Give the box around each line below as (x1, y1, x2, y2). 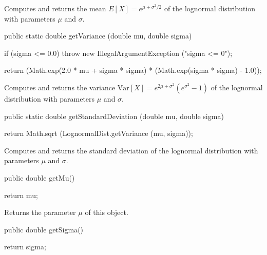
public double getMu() (4, 172, 75, 183)
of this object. (85, 207, 128, 218)
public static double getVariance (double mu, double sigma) (4, 30, 192, 41)
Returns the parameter (4, 207, 76, 218)
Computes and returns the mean (4, 3, 106, 13)
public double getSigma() (4, 224, 84, 234)
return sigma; (4, 241, 46, 252)
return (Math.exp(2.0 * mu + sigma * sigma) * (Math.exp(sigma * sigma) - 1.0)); (4, 65, 262, 75)
